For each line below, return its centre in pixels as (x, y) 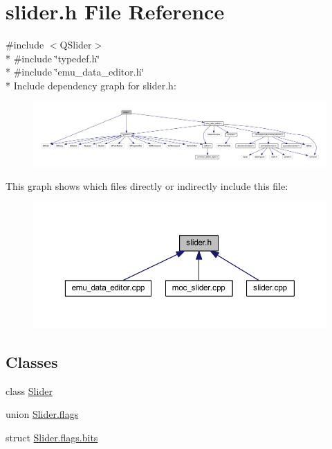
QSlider (76, 45)
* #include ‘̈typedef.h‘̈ (53, 58)
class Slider (29, 390)
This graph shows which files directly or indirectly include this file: (147, 186)
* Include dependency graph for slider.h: (91, 85)
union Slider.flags (42, 414)
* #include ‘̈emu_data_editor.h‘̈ (75, 72)
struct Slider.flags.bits (52, 437)
